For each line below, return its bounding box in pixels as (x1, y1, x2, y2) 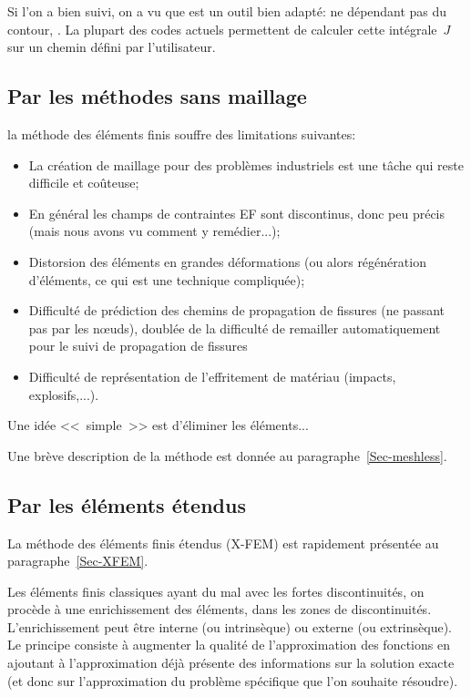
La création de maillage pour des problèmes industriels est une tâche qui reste (28, 155, 464, 174)
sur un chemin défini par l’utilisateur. (7, 37, 216, 56)
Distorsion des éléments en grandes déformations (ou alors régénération (28, 251, 426, 271)
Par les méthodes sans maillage (7, 82, 307, 110)
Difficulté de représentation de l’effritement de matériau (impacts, (28, 366, 396, 385)
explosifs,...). (28, 384, 99, 404)
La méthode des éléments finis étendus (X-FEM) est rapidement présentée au (7, 533, 439, 552)
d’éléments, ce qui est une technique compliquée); (28, 270, 305, 289)
